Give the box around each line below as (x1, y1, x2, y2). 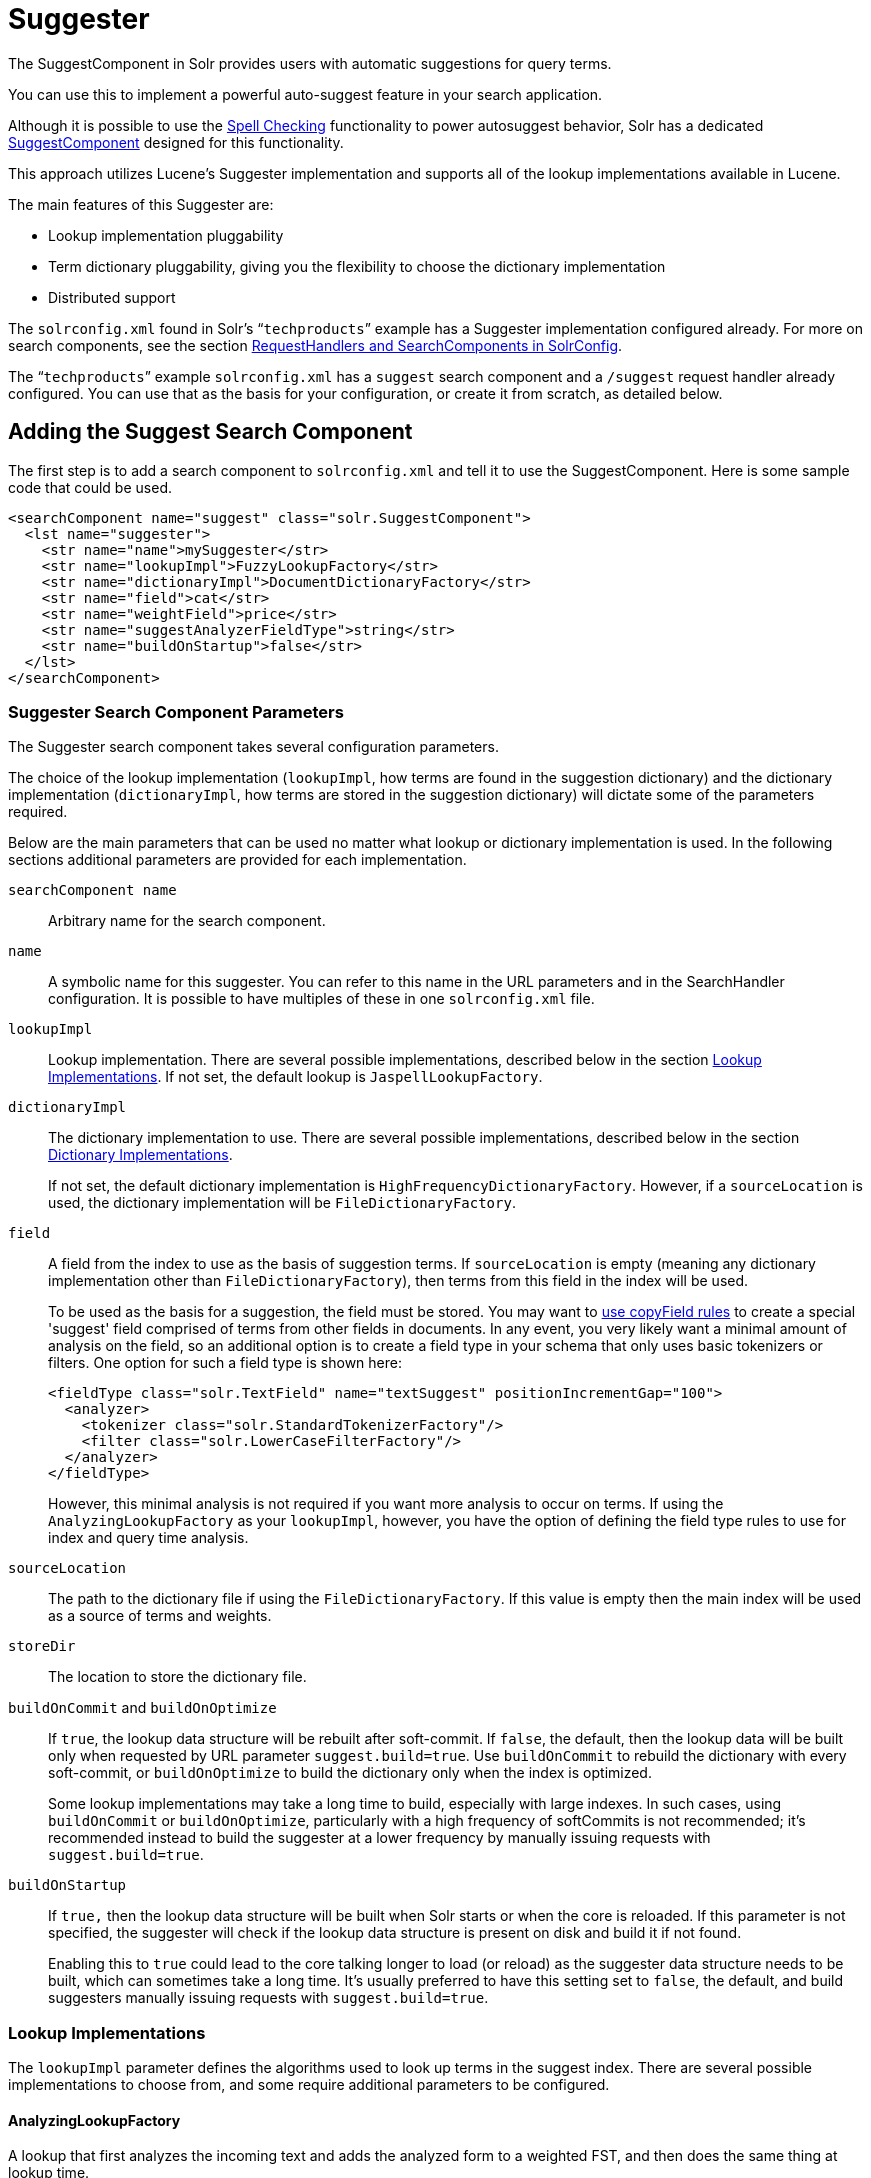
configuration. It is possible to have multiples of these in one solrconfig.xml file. (48, 990, 595, 1008)
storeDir (8, 1638, 76, 1655)
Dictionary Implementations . (48, 1146, 233, 1164)
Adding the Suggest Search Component (8, 419, 413, 445)
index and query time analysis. (48, 1529, 249, 1547)
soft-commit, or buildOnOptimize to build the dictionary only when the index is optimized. (48, 1764, 652, 1782)
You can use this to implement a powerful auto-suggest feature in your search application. (8, 85, 603, 103)
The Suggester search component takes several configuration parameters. (8, 738, 499, 756)
